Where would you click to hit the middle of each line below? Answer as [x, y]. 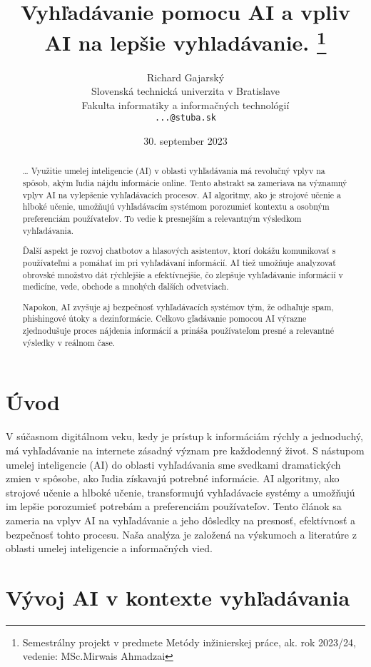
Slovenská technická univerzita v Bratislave [185, 91]
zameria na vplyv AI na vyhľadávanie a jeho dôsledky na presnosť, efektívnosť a [181, 520]
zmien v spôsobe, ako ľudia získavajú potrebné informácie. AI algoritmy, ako [173, 478]
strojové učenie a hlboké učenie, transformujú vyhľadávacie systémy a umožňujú [181, 492]
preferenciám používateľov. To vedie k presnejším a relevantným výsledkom [162, 219]
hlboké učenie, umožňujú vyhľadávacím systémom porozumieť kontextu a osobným [176, 207]
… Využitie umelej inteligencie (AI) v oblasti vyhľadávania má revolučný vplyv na [174, 171]
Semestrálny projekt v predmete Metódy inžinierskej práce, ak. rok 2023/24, [189, 642]
